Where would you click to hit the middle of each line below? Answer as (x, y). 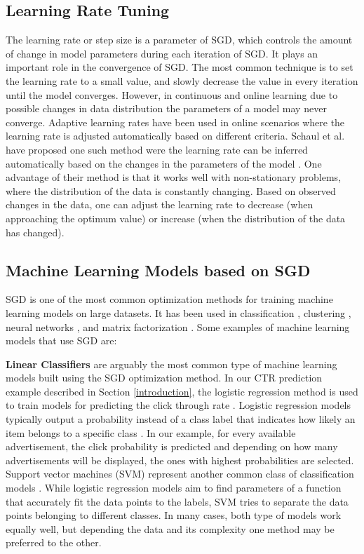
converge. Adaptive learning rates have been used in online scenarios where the (175, 122)
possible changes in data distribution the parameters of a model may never (166, 108)
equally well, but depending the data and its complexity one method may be (170, 528)
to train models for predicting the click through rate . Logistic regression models (178, 405)
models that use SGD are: (61, 340)
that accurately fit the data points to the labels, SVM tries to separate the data (177, 501)
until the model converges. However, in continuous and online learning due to (172, 94)
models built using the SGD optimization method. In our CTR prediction (164, 378)
